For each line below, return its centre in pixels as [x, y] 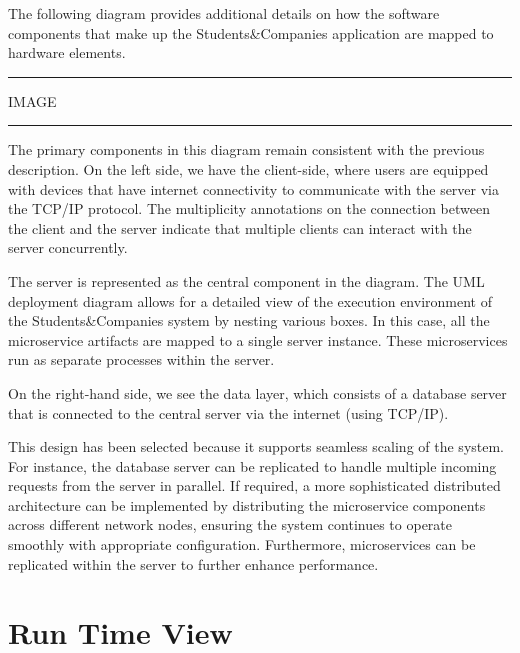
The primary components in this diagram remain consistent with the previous [246, 149]
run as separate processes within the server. [141, 359]
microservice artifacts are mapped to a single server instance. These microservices [258, 339]
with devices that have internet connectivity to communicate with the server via [254, 188]
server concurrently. [68, 247]
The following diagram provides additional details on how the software [224, 13]
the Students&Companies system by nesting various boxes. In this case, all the [249, 320]
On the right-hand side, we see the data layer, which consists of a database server [257, 392]
